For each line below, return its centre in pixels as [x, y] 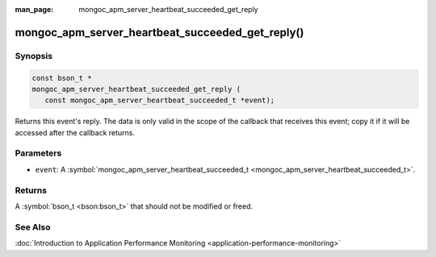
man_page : [34, 9]
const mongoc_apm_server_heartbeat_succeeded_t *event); [160, 100]
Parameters [38, 153]
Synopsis [34, 56]
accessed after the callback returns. [75, 132]
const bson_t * [62, 78]
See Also [33, 227]
